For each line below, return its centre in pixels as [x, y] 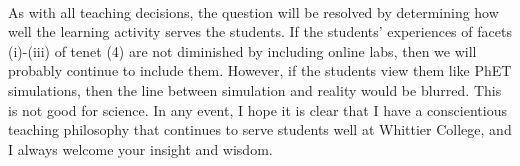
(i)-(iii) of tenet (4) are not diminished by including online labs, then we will [242, 50]
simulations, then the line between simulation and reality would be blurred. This [255, 89]
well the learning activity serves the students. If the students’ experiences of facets [260, 31]
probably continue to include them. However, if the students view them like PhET [260, 70]
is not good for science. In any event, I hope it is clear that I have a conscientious [257, 109]
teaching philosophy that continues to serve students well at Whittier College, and [260, 129]
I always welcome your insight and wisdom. [140, 148]
